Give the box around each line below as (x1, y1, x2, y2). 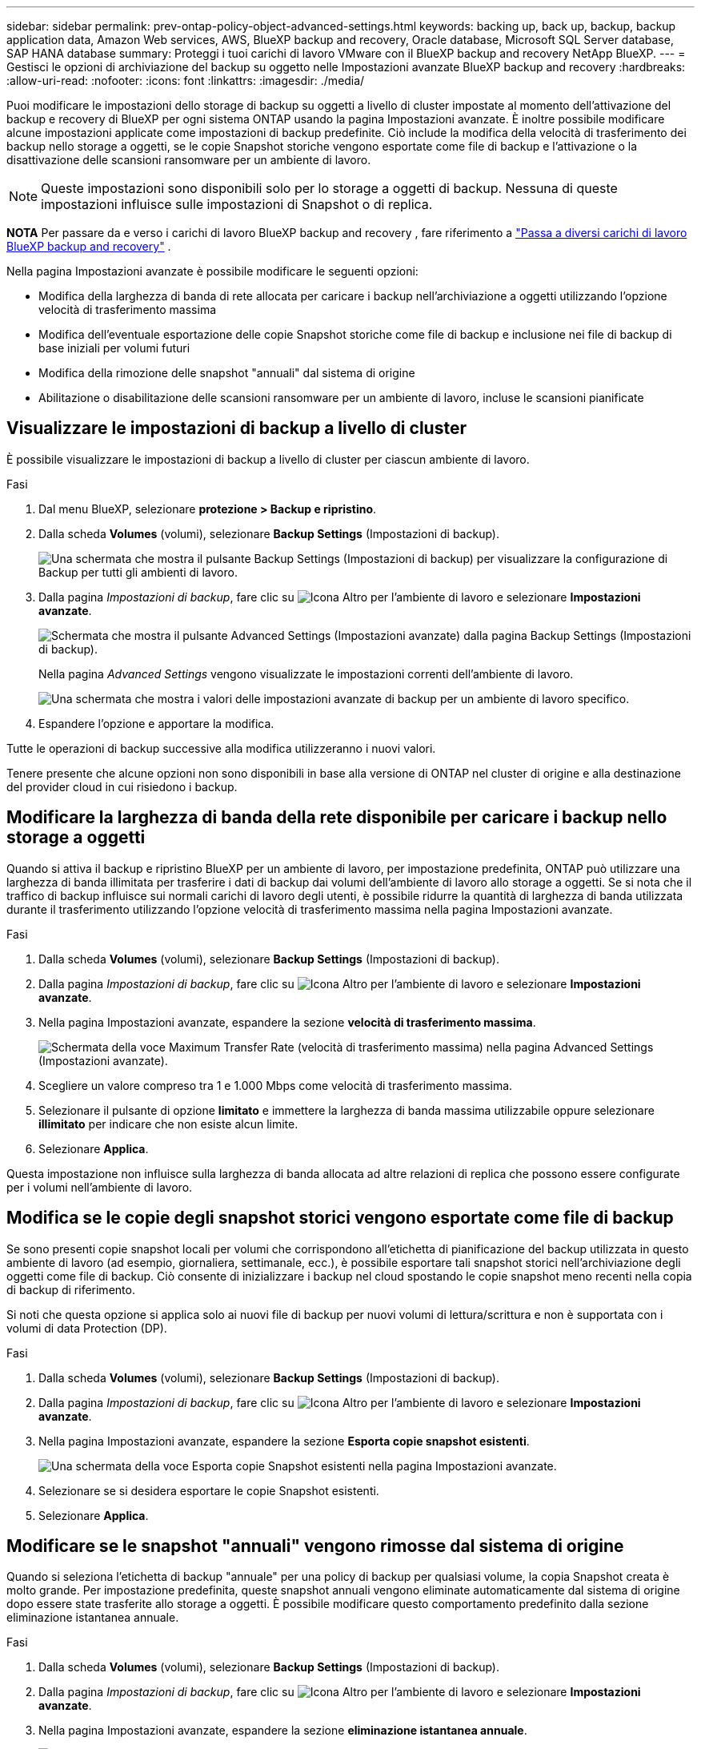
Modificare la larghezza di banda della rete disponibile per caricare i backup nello (6, 807, 667, 828)
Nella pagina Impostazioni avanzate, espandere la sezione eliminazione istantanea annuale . (38, 1723, 527, 1738)
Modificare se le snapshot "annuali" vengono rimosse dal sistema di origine (6, 1535, 624, 1556)
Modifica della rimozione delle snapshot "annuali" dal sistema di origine (38, 366, 415, 380)
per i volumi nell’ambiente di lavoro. (6, 1180, 193, 1194)
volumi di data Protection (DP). (6, 1321, 167, 1335)
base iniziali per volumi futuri (38, 341, 190, 355)
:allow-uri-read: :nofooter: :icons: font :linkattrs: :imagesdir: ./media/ (6, 74, 365, 87)
